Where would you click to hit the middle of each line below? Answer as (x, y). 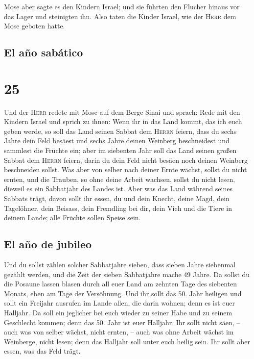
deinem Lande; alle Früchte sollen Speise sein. (72, 218)
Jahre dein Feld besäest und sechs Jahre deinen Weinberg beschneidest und (117, 141)
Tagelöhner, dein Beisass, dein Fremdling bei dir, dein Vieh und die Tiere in (118, 208)
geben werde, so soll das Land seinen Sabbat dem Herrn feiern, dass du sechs (120, 131)
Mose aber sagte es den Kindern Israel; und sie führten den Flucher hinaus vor (122, 6)
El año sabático (44, 52)
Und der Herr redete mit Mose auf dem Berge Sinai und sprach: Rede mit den (122, 112)
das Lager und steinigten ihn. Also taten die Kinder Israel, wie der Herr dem (120, 16)
